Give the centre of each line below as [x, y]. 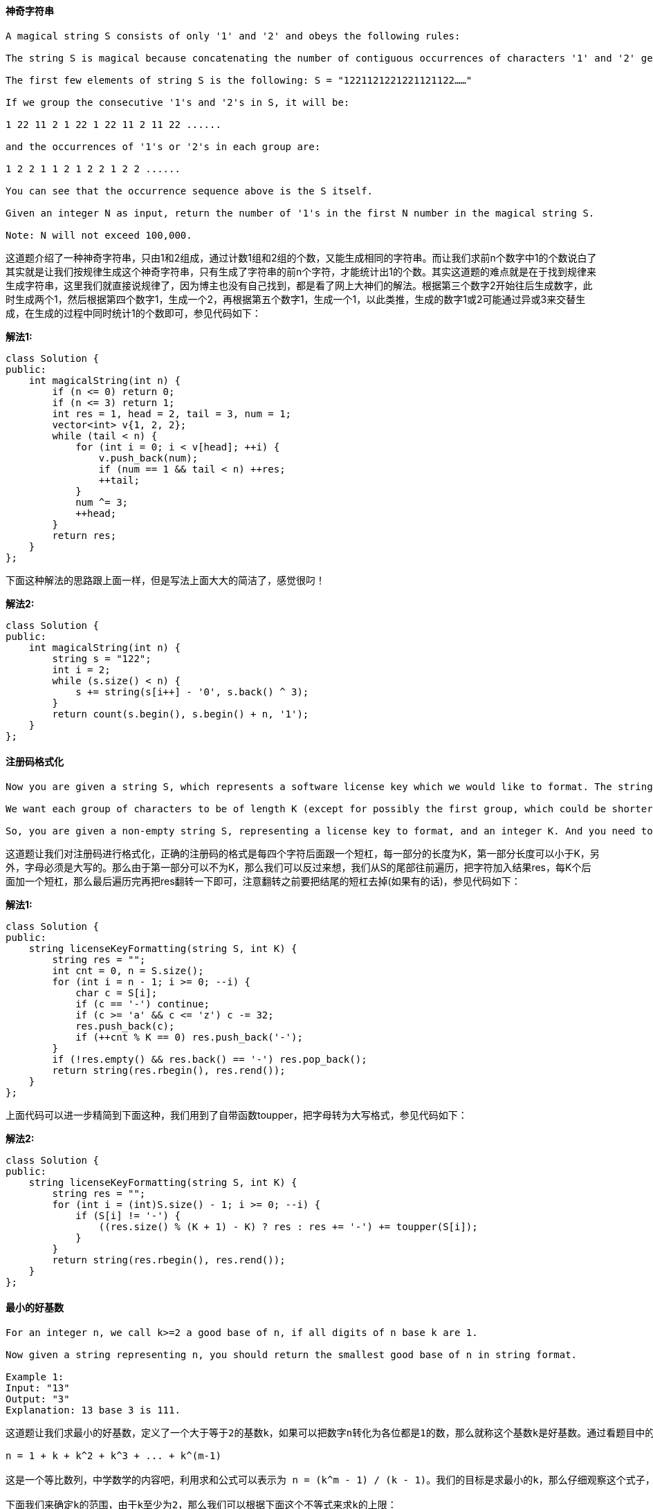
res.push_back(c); [125, 1026]
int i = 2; [81, 669]
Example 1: [35, 1377]
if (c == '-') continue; [143, 1004]
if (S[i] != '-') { [128, 1215]
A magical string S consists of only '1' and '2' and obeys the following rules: [233, 36]
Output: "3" [38, 1399]
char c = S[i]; [117, 993]
